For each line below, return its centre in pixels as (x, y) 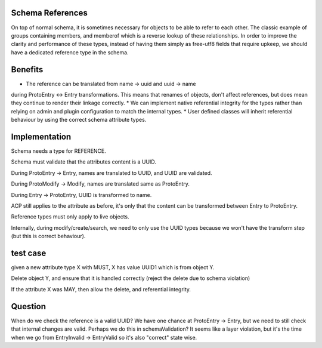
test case (29, 253)
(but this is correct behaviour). (48, 236)
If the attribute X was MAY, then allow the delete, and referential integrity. (101, 289)
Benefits (27, 70)
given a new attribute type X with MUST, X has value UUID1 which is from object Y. (113, 267)
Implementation (41, 136)
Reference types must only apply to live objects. (70, 217)
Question (28, 307)
